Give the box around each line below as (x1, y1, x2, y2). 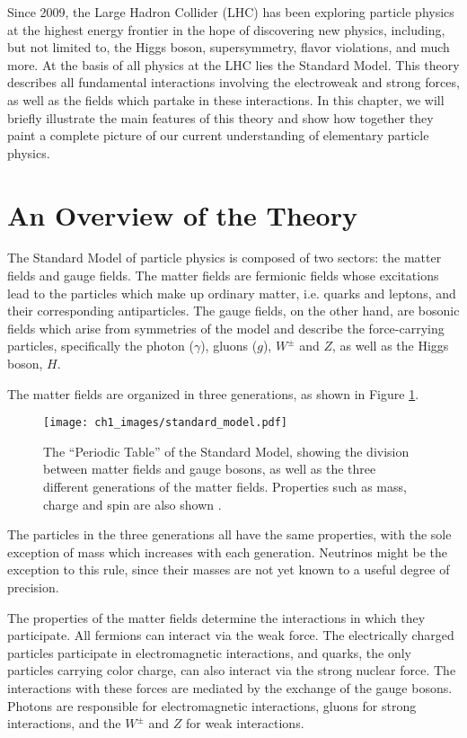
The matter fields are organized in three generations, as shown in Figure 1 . (7, 384, 419, 403)
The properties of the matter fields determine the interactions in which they (7, 608, 426, 627)
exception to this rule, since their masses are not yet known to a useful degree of (7, 560, 450, 579)
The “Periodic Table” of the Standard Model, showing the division (43, 441, 410, 460)
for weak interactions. (185, 714, 304, 733)
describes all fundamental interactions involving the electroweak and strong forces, (7, 73, 460, 92)
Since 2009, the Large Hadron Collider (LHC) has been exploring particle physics (7, 3, 454, 21)
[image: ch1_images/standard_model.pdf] (43, 416, 288, 430)
